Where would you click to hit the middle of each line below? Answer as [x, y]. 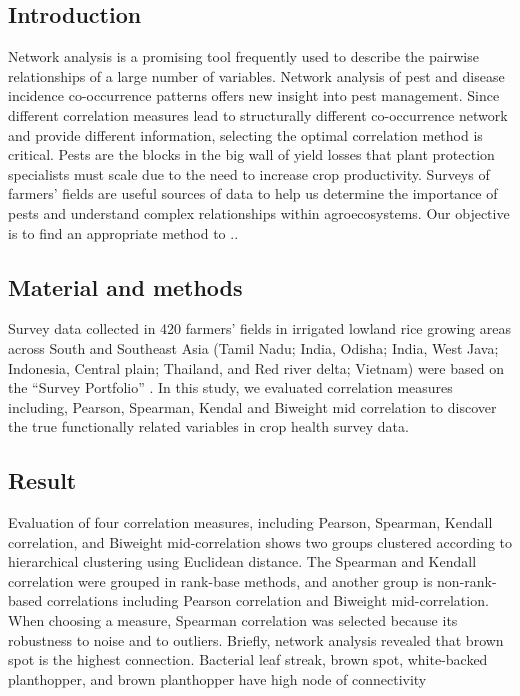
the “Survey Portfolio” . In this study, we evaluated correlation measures [230, 387]
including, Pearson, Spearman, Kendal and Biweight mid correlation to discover [252, 406]
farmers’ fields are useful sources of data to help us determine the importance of [253, 193]
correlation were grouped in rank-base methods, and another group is [220, 580]
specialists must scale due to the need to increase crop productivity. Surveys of [249, 173]
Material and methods [125, 286]
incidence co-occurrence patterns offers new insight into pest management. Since [254, 95]
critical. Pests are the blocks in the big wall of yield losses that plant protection [251, 154]
